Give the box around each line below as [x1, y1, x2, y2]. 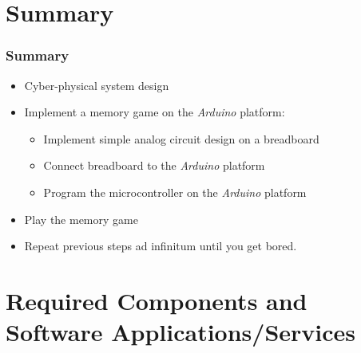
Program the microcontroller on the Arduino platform [43, 183, 307, 200]
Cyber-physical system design [24, 76, 169, 93]
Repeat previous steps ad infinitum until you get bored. [24, 237, 297, 254]
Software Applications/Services [6, 316, 356, 348]
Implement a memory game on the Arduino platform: [24, 104, 285, 120]
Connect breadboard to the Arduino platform [43, 157, 265, 174]
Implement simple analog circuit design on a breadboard [43, 130, 319, 147]
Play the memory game [24, 210, 138, 227]
